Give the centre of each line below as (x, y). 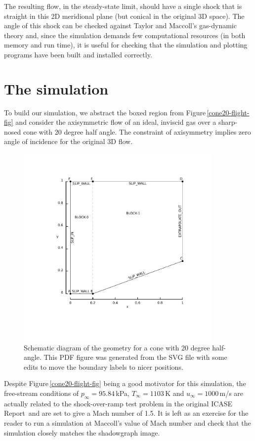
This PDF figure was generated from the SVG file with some (135, 357)
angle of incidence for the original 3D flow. (68, 141)
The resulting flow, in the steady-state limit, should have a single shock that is (123, 6)
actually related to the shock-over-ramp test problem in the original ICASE (118, 403)
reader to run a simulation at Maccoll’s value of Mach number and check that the (127, 422)
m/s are (232, 393)
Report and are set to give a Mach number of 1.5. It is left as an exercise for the (126, 413)
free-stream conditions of (42, 393)
